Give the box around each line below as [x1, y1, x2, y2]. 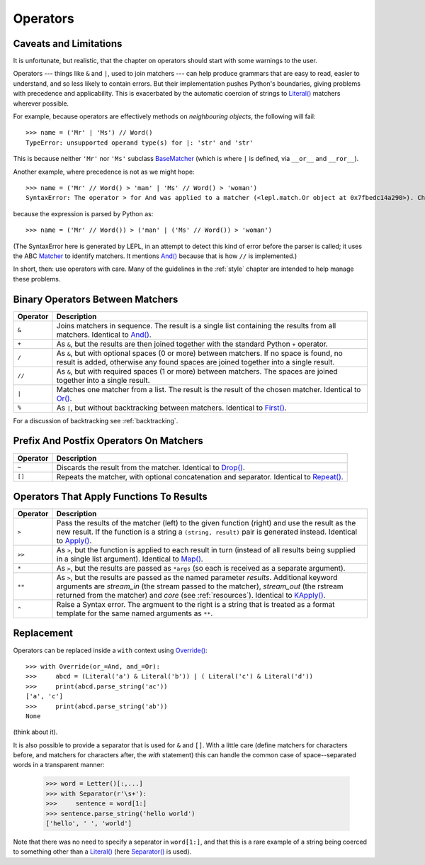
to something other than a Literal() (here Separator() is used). [13, 847, 192, 856]
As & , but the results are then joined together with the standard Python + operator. [56, 339, 329, 349]
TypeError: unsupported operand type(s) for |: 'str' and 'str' [25, 138, 254, 147]
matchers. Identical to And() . [56, 330, 152, 340]
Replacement [13, 627, 74, 640]
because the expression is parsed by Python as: [13, 209, 154, 218]
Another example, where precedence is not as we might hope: [13, 167, 195, 176]
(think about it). [13, 727, 58, 737]
